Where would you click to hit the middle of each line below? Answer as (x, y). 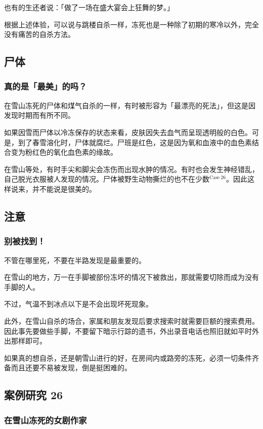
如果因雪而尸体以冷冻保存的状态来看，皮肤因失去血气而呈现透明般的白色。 (128, 132)
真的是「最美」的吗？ (46, 86)
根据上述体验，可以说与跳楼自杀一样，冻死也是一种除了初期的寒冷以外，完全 (131, 24)
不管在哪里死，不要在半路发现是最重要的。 (75, 260)
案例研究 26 (34, 395)
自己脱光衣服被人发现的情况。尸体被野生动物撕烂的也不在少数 (107, 179)
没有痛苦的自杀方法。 (39, 34)
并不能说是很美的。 (64, 188)
